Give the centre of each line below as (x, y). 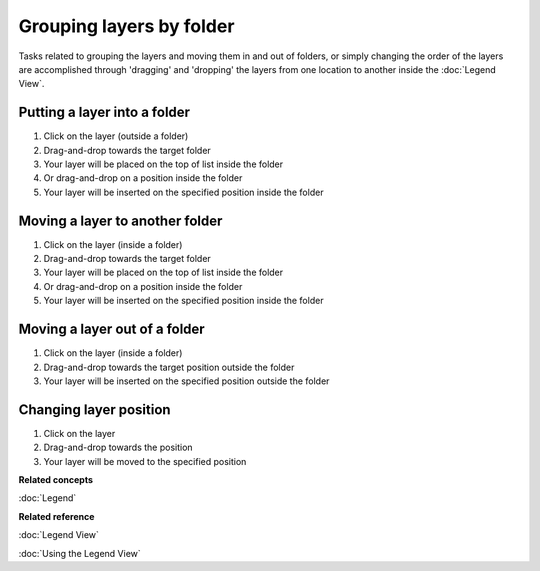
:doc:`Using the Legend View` (80, 553)
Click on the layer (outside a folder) (116, 136)
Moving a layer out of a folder (111, 329)
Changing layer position (94, 409)
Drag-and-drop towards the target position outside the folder (169, 367)
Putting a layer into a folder (104, 112)
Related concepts (56, 480)
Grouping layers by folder (126, 26)
